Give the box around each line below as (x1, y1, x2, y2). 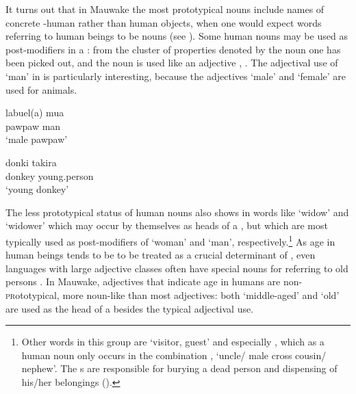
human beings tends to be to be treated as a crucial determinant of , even (5, 248, 316, 262)
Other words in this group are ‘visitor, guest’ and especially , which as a (21, 334, 325, 349)
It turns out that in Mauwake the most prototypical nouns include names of (5, 2, 325, 16)
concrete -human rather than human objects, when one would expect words (5, 15, 322, 29)
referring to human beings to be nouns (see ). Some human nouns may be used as (5, 29, 348, 43)
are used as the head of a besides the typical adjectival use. (5, 301, 254, 315)
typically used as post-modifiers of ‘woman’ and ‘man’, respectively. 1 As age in (5, 232, 335, 248)
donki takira (5, 155, 57, 169)
